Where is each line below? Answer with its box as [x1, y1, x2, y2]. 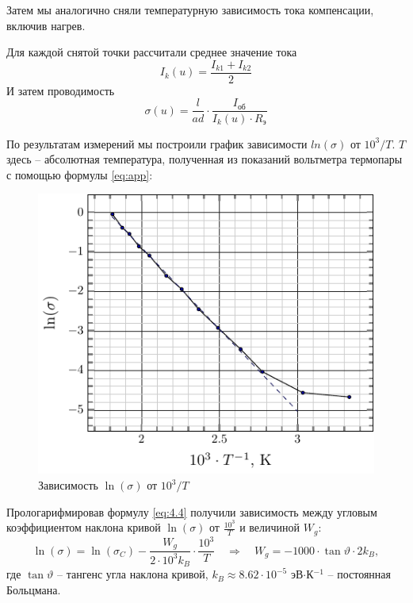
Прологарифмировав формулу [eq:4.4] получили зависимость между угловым [6, 503, 377, 520]
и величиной [239, 519, 300, 536]
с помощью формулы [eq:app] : [6, 166, 153, 182]
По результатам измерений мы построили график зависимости [6, 135, 308, 152]
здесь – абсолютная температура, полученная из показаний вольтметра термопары [6, 151, 403, 167]
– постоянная [327, 566, 391, 582]
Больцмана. [6, 581, 61, 597]
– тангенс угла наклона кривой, [56, 566, 208, 582]
